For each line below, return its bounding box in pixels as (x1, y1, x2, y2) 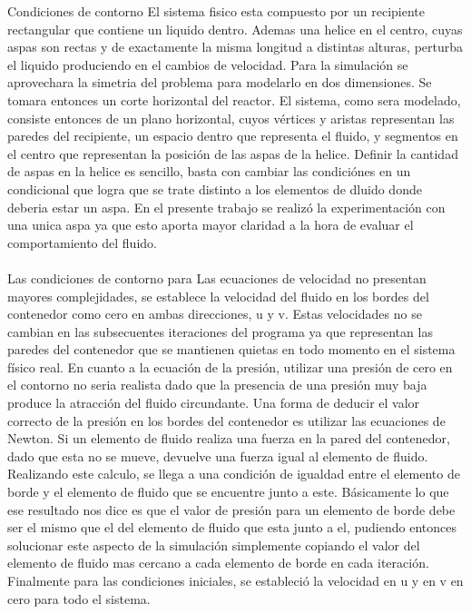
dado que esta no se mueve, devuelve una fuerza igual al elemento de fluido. (7, 446, 428, 465)
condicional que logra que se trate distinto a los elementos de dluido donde (7, 179, 422, 198)
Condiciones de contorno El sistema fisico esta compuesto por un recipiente (7, 2, 426, 20)
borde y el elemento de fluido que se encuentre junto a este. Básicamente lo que (7, 482, 449, 501)
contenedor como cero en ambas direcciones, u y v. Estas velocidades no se (7, 304, 422, 323)
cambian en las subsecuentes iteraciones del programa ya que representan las (7, 322, 433, 341)
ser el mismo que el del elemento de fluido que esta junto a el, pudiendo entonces (7, 518, 456, 537)
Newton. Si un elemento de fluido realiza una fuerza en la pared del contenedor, (7, 429, 450, 448)
